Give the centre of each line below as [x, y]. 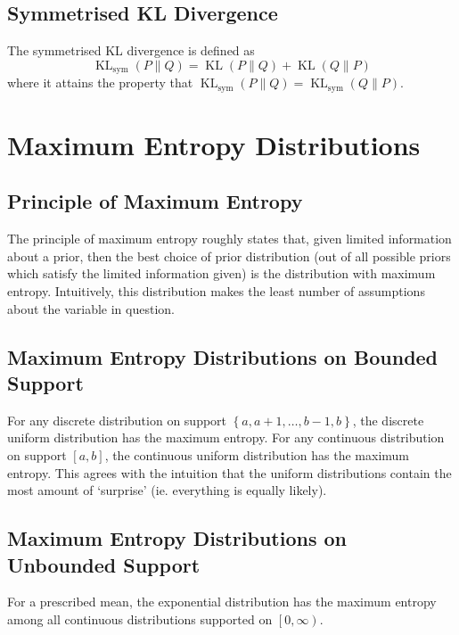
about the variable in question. [91, 308]
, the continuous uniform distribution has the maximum [257, 455]
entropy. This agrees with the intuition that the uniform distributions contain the [229, 472]
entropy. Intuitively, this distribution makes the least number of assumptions [216, 291]
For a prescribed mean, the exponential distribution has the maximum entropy [222, 602]
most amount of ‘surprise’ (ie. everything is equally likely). [167, 490]
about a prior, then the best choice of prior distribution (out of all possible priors [229, 256]
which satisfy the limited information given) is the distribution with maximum [221, 273]
